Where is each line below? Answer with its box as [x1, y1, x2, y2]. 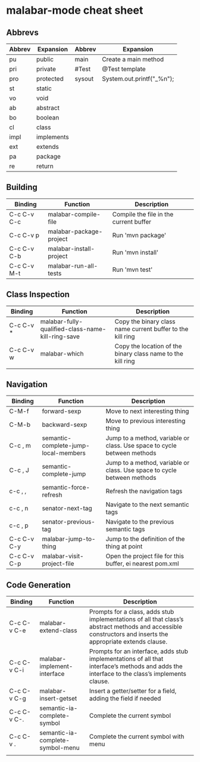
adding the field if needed [89, 694, 161, 703]
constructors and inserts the [89, 630, 168, 638]
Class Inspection [6, 289, 70, 299]
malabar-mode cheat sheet [6, 4, 143, 17]
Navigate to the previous [105, 518, 174, 526]
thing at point [105, 542, 143, 550]
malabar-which [40, 349, 84, 357]
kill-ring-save [40, 332, 80, 341]
